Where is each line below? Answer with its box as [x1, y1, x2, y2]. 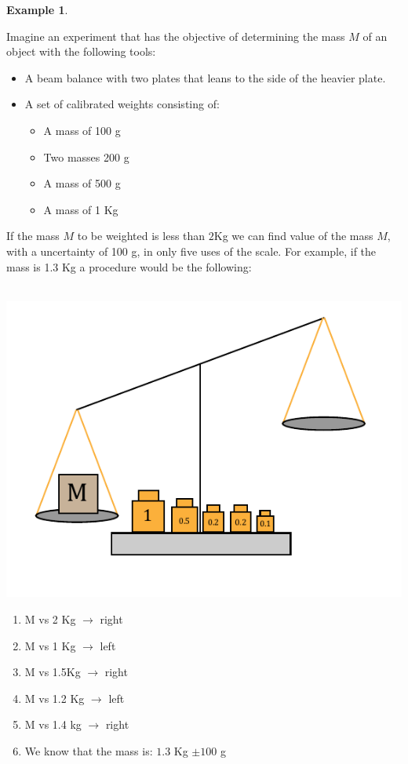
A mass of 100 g [43, 122, 121, 138]
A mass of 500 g [43, 175, 121, 191]
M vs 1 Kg [24, 637, 76, 653]
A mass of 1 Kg [43, 201, 118, 217]
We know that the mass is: [24, 743, 153, 759]
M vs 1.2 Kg [24, 689, 85, 706]
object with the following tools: [6, 43, 156, 60]
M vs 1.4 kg [24, 716, 82, 733]
